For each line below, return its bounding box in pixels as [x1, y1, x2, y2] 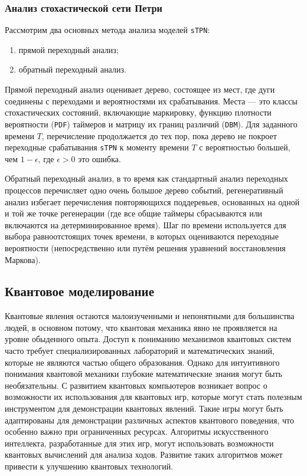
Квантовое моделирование [5, 282, 155, 300]
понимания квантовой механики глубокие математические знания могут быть [5, 367, 282, 380]
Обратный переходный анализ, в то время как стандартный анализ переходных [5, 172, 288, 185]
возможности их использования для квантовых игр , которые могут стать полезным [5, 390, 302, 403]
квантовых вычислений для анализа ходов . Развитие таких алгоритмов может [5, 448, 283, 461]
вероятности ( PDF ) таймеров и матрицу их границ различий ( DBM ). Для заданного [5, 117, 298, 130]
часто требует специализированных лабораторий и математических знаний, [5, 344, 275, 357]
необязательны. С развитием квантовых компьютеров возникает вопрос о [5, 379, 267, 391]
